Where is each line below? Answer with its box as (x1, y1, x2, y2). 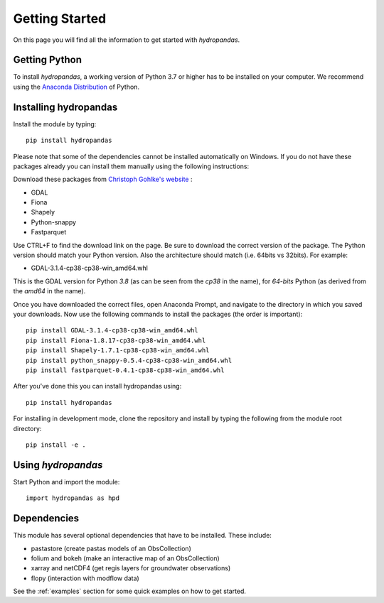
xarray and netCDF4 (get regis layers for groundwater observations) (31, 564, 231, 572)
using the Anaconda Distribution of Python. (13, 82, 140, 91)
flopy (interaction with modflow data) (31, 574, 140, 582)
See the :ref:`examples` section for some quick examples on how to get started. (13, 587, 247, 596)
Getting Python (13, 54, 82, 66)
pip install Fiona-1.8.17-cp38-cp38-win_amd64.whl (26, 336, 206, 344)
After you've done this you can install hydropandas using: (13, 382, 182, 391)
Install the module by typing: (13, 119, 97, 128)
